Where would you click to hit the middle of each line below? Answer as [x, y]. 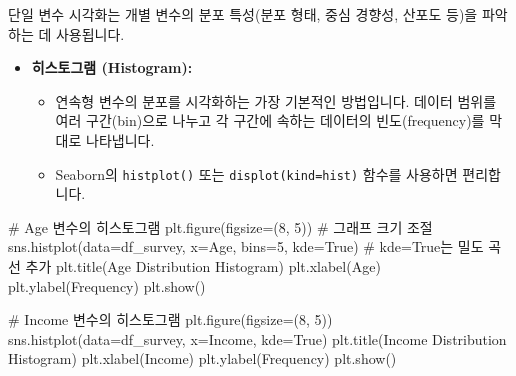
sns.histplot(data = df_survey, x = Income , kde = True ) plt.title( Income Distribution [257, 338]
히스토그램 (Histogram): [112, 67]
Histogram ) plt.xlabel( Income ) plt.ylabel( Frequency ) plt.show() [202, 358]
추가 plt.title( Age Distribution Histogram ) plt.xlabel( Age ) [203, 266]
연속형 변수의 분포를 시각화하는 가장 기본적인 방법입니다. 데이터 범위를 [276, 100]
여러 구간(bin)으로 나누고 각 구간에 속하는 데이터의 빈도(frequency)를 [270, 120]
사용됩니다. [90, 33]
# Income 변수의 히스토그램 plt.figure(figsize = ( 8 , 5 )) [170, 319]
